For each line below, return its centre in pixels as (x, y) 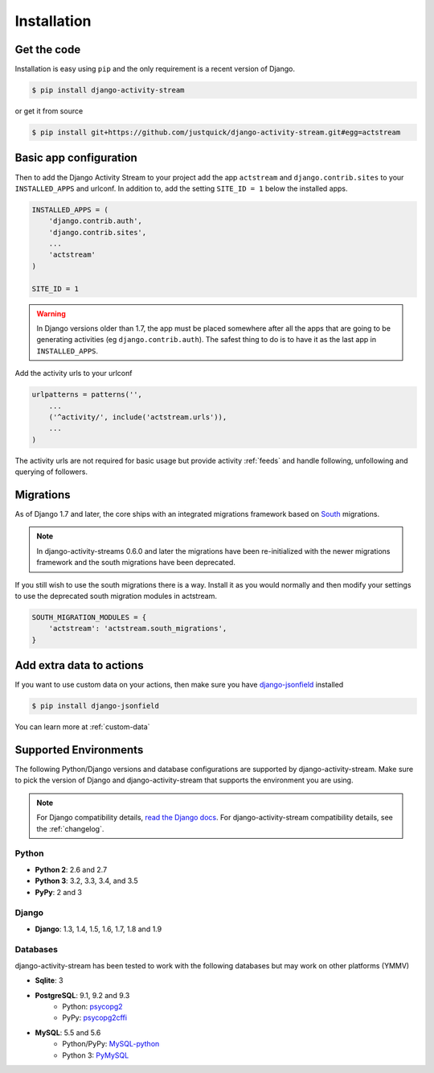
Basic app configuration (76, 158)
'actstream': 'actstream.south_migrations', (138, 629)
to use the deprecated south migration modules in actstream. (116, 596)
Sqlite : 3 (49, 980)
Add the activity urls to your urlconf (74, 373)
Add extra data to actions (79, 665)
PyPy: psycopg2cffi (95, 1017)
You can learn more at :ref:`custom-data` (82, 727)
